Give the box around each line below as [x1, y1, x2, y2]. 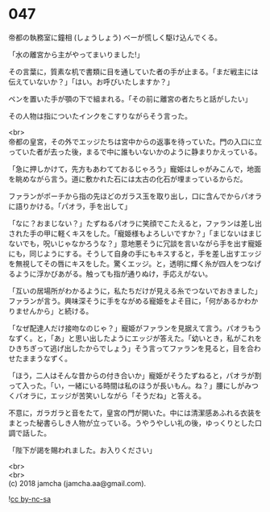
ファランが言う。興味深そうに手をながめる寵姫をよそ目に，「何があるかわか [8, 296, 259, 306]
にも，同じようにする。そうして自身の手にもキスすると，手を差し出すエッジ [8, 248, 262, 258]
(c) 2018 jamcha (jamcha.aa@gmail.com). [8, 478, 147, 488]
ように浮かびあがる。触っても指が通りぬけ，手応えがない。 [15, 268, 212, 278]
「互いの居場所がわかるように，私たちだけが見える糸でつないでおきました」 [8, 285, 262, 295]
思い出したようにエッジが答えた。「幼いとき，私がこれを [75, 333, 263, 343]
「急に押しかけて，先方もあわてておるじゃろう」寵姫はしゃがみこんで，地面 [8, 164, 262, 173]
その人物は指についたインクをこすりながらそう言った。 [8, 110, 192, 121]
